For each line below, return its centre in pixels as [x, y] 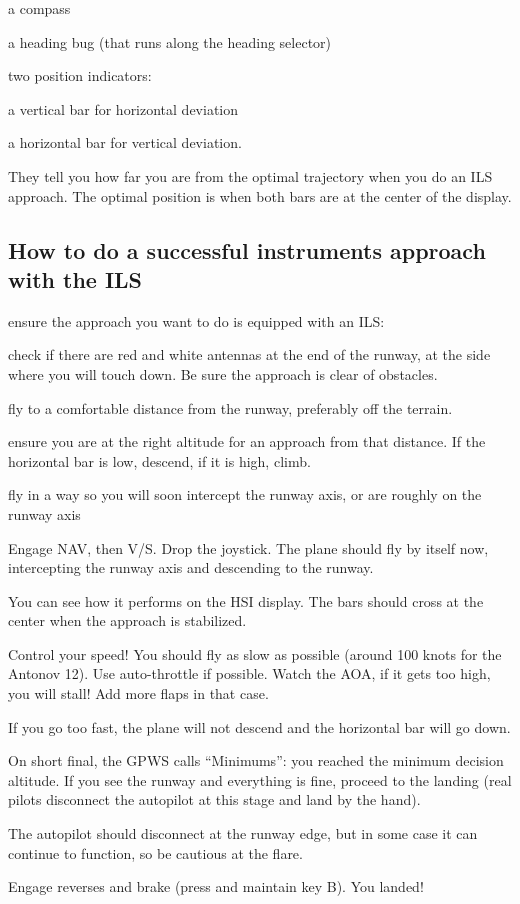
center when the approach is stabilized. [127, 620]
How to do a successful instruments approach [247, 249]
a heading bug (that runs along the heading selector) [170, 41]
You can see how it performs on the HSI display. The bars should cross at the [246, 600]
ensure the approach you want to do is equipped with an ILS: [196, 320]
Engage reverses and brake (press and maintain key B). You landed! [216, 886]
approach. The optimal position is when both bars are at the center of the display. [260, 195]
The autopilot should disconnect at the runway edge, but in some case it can [243, 833]
